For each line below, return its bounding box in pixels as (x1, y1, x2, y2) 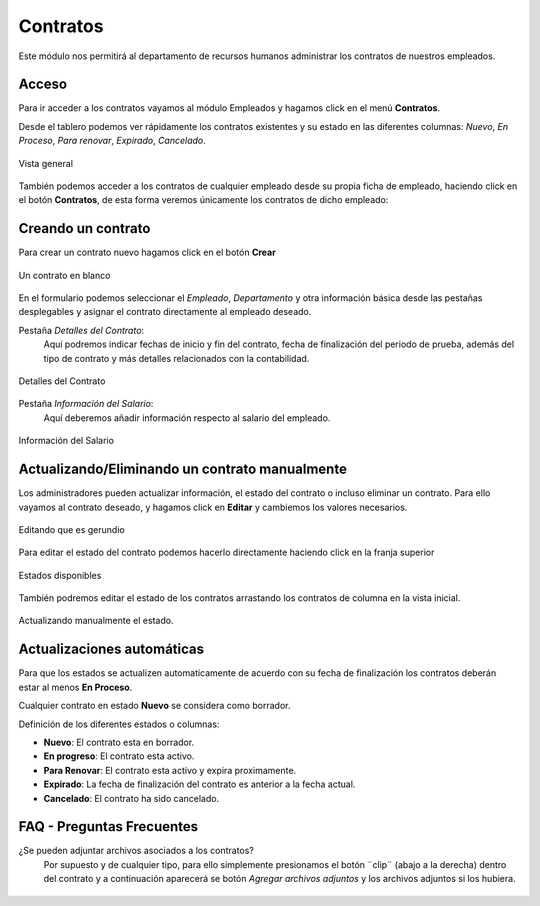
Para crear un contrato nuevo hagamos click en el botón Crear (18, 246, 277, 259)
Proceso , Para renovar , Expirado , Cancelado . (18, 135, 207, 147)
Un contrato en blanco (18, 269, 111, 281)
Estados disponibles (18, 569, 102, 581)
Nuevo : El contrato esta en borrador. (43, 736, 195, 748)
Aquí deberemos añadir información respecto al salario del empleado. (43, 411, 331, 424)
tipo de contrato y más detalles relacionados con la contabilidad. (43, 352, 310, 364)
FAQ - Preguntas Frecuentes (18, 818, 199, 835)
